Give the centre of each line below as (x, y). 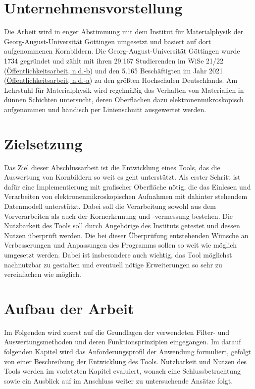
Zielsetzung (43, 143)
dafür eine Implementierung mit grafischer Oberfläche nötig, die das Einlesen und (127, 186)
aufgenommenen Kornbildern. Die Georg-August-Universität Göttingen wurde (122, 51)
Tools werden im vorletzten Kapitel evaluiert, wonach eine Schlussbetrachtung (122, 371)
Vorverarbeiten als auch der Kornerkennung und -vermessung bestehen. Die (119, 216)
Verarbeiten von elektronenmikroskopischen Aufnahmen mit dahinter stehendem (126, 196)
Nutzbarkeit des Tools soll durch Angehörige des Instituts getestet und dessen (122, 226)
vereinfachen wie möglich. (43, 274)
